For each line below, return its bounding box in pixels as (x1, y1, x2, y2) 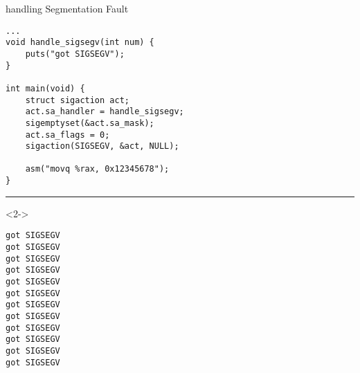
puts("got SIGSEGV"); (25, 48, 125, 59)
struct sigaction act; (25, 95, 129, 105)
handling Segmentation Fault (6, 1, 129, 15)
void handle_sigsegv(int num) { (6, 37, 154, 48)
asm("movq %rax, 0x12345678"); (25, 164, 170, 174)
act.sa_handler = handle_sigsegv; (25, 107, 184, 117)
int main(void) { (6, 83, 85, 93)
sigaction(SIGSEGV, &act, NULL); (25, 141, 179, 152)
